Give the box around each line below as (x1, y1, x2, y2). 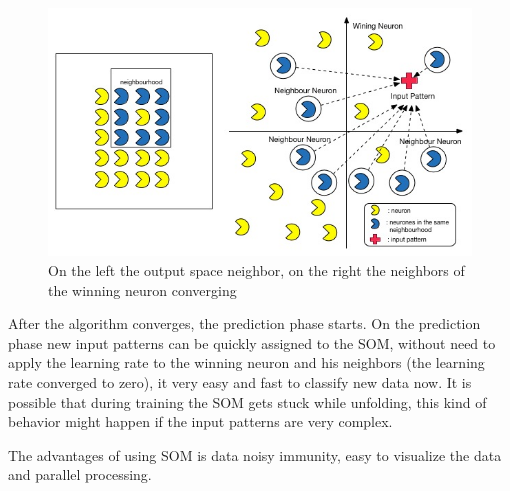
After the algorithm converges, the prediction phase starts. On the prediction (8, 313, 481, 334)
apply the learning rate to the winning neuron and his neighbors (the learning (8, 352, 485, 373)
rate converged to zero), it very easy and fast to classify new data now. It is (8, 372, 472, 393)
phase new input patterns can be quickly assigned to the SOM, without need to (8, 332, 496, 353)
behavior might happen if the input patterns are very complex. (8, 411, 393, 432)
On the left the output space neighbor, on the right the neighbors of (48, 260, 465, 281)
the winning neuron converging (48, 279, 237, 300)
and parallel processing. (8, 464, 152, 485)
